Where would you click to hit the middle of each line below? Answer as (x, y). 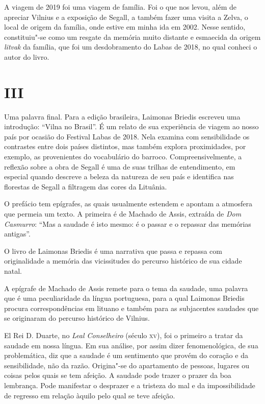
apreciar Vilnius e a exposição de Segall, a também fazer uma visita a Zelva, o (126, 17)
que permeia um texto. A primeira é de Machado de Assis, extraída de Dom (123, 214)
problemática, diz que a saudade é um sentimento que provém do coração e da (126, 355)
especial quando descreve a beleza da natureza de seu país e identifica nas (119, 176)
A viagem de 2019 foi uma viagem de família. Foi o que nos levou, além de (121, 7)
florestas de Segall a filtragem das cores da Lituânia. (86, 186)
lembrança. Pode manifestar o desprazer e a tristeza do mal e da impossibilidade (130, 385)
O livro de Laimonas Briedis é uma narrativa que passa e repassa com (113, 251)
